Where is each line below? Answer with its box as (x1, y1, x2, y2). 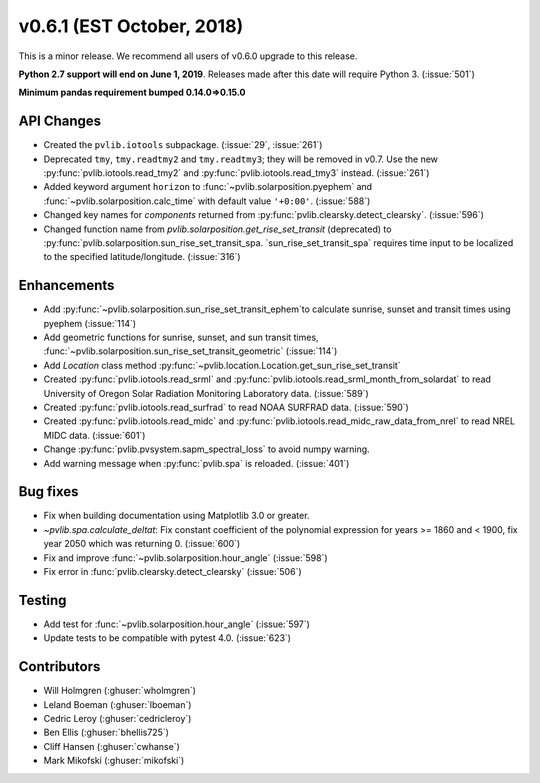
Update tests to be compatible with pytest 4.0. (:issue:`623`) (43, 632, 292, 644)
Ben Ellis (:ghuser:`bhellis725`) (43, 726, 170, 739)
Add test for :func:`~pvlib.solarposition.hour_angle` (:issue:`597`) (43, 618, 310, 630)
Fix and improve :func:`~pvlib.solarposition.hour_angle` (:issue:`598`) (43, 551, 329, 564)
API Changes (18, 113, 102, 130)
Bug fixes (18, 483, 79, 500)
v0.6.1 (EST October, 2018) (18, 15, 244, 37)
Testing (18, 591, 67, 609)
